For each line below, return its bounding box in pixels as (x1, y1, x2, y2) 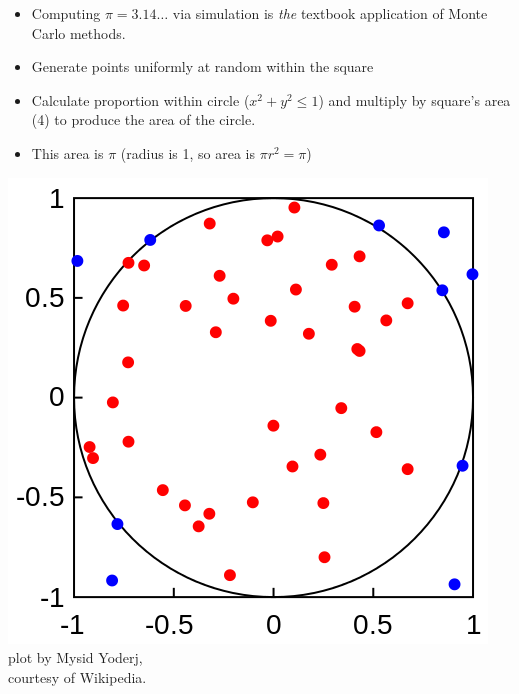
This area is (31, 142, 104, 163)
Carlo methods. (31, 22, 126, 43)
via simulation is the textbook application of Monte (172, 3, 488, 23)
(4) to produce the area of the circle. (31, 109, 256, 130)
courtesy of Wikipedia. (8, 666, 147, 687)
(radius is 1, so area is (120, 142, 255, 163)
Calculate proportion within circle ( (31, 89, 250, 110)
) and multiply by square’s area (318, 89, 511, 110)
